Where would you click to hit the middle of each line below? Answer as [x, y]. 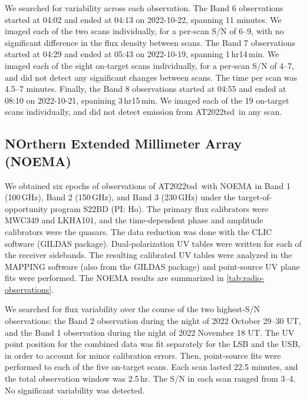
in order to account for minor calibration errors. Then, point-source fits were [143, 355]
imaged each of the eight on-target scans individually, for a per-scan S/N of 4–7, [150, 65]
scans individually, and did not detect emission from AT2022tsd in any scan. [143, 112]
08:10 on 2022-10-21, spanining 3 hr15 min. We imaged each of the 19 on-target [147, 100]
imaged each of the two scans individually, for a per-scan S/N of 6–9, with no [144, 31]
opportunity [26, 208]
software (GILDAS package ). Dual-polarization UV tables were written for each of [153, 243]
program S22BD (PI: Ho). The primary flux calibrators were [159, 208]
